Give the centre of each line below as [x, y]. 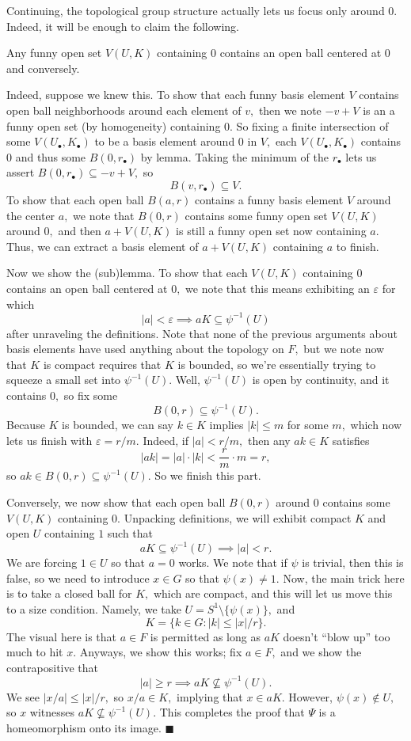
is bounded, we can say [118, 425]
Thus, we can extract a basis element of [103, 246]
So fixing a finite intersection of [312, 125]
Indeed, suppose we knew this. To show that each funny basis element [176, 95]
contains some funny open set [256, 215]
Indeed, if [166, 440]
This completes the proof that [232, 712]
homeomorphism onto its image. [84, 728]
